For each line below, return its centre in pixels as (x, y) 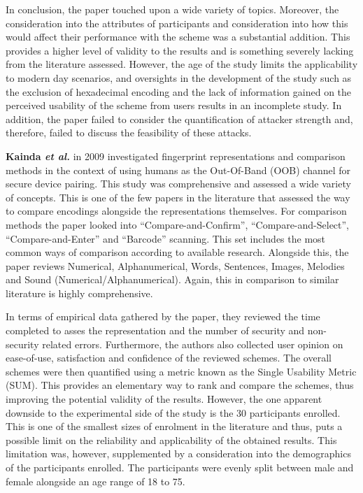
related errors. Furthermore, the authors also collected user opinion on (193, 344)
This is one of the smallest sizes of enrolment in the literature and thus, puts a (174, 426)
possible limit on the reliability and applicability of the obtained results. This (171, 440)
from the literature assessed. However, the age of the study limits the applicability (182, 64)
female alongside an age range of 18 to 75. (95, 481)
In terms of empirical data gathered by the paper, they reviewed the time (163, 316)
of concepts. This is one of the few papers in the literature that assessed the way (178, 197)
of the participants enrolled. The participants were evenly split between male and (180, 467)
